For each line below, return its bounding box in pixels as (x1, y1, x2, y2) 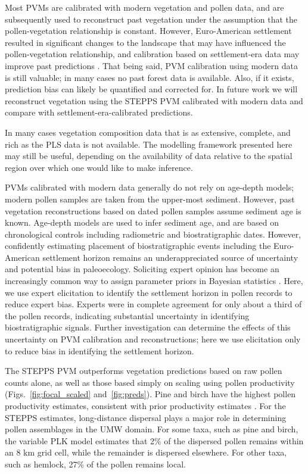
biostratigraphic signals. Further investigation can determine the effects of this (5, 321, 291, 333)
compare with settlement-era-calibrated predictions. (5, 106, 193, 118)
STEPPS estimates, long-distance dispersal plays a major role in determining (5, 411, 287, 423)
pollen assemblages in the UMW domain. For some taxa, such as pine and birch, (5, 423, 298, 435)
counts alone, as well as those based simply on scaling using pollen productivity (5, 376, 295, 388)
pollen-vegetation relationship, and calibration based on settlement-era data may (5, 48, 300, 60)
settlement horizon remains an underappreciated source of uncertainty (42, 251, 298, 263)
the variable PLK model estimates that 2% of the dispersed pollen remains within (5, 434, 304, 447)
